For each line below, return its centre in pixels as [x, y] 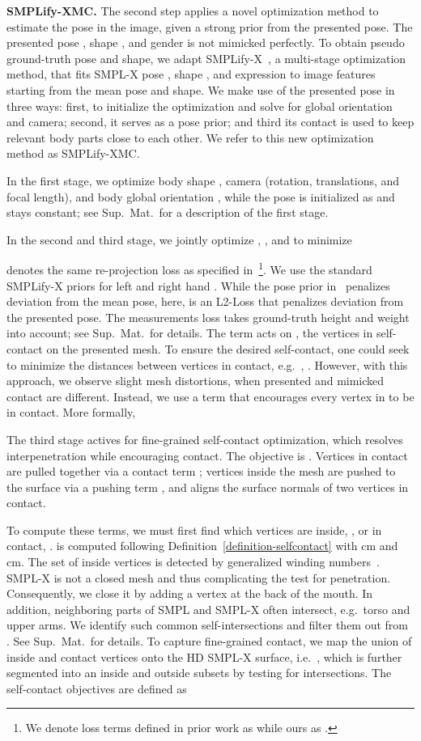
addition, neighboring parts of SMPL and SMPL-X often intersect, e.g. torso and [208, 609]
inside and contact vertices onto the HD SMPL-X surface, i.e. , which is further [204, 656]
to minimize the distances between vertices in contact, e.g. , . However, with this [207, 364]
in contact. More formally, [71, 412]
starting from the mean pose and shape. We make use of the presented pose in [201, 89]
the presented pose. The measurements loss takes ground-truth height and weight [208, 317]
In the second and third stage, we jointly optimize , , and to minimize [179, 239]
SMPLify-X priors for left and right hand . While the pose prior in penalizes [198, 285]
